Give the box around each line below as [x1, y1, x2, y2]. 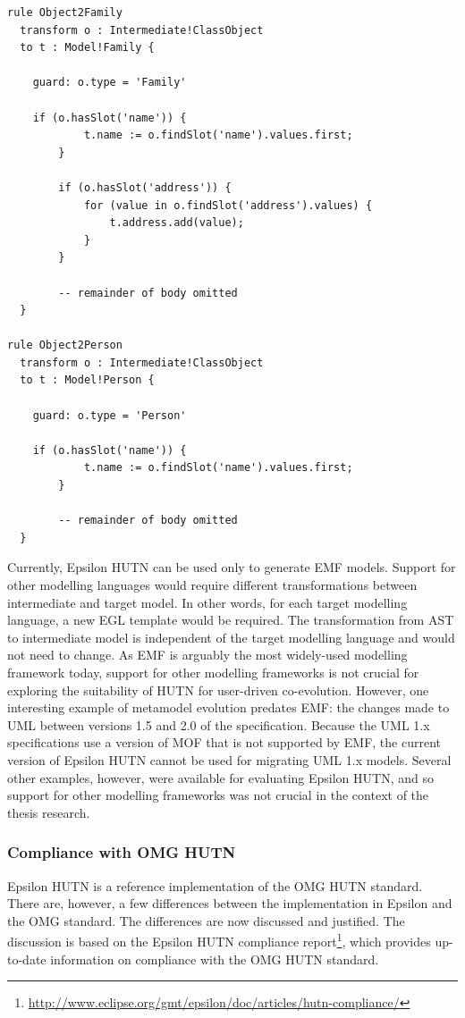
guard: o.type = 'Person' [32, 408, 187, 422]
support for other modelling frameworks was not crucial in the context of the [7, 786, 429, 804]
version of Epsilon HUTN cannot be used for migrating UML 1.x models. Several [7, 750, 452, 769]
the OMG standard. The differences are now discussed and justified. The [7, 911, 405, 930]
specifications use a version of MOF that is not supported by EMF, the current [7, 733, 442, 752]
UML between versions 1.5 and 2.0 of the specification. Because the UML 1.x [7, 715, 430, 734]
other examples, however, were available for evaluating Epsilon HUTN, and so [7, 768, 434, 787]
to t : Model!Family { [20, 41, 155, 55]
